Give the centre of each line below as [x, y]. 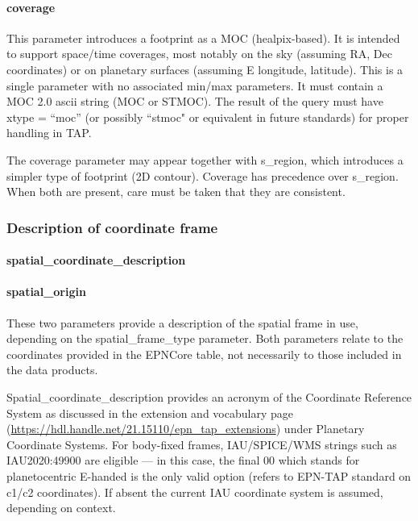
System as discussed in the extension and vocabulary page [150, 413]
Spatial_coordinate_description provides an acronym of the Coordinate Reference [209, 396]
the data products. [52, 370]
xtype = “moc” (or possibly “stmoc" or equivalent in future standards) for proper [208, 117]
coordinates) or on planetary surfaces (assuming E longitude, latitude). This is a [205, 69]
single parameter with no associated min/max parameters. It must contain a [195, 85]
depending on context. [61, 508]
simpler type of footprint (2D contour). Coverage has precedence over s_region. [203, 175]
